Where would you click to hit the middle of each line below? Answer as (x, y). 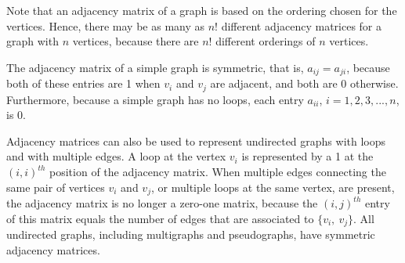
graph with (33, 41)
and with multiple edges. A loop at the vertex (116, 156)
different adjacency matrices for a (302, 25)
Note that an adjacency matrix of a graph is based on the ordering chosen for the (202, 10)
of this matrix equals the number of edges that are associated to (160, 218)
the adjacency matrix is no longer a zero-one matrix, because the (162, 203)
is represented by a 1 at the (307, 156)
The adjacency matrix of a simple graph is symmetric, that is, (155, 67)
